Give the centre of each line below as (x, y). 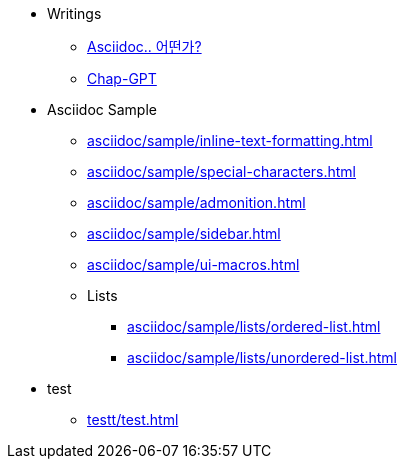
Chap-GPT (122, 78)
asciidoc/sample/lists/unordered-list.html (262, 357)
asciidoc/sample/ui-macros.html (193, 264)
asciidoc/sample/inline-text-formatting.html (230, 140)
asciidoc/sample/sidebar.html (184, 233)
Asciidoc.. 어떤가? (144, 46)
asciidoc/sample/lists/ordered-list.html (254, 326)
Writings (74, 13)
